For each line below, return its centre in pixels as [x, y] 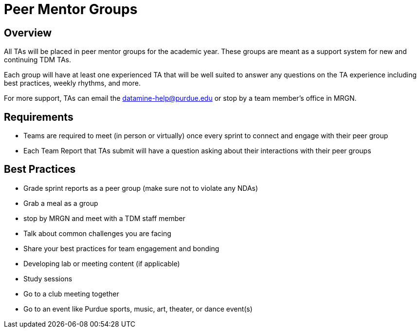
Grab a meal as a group [61, 203]
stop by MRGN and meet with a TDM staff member [104, 218]
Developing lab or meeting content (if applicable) [102, 263]
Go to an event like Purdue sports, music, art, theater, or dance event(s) [138, 309]
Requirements [39, 117]
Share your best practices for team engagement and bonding [121, 248]
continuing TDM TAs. [38, 60]
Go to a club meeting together [71, 294]
